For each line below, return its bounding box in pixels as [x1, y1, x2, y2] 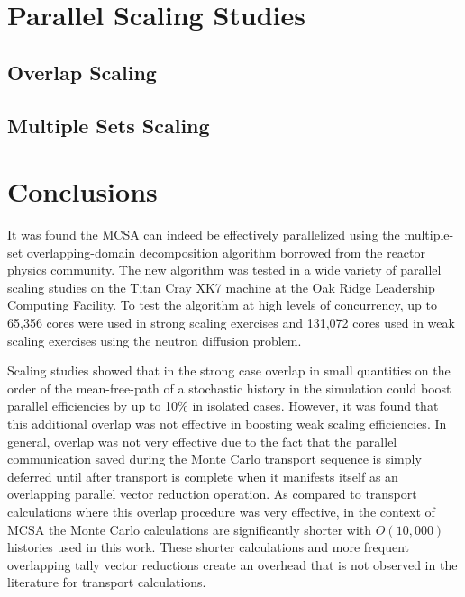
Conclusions [7, 173, 158, 210]
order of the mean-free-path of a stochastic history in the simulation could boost [7, 378, 451, 397]
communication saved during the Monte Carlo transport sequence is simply [7, 449, 422, 468]
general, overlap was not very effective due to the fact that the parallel [7, 431, 397, 450]
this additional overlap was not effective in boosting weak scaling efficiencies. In [7, 414, 447, 432]
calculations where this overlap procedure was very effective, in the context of [7, 502, 435, 520]
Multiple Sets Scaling [7, 111, 210, 139]
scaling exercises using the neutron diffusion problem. [7, 330, 302, 349]
